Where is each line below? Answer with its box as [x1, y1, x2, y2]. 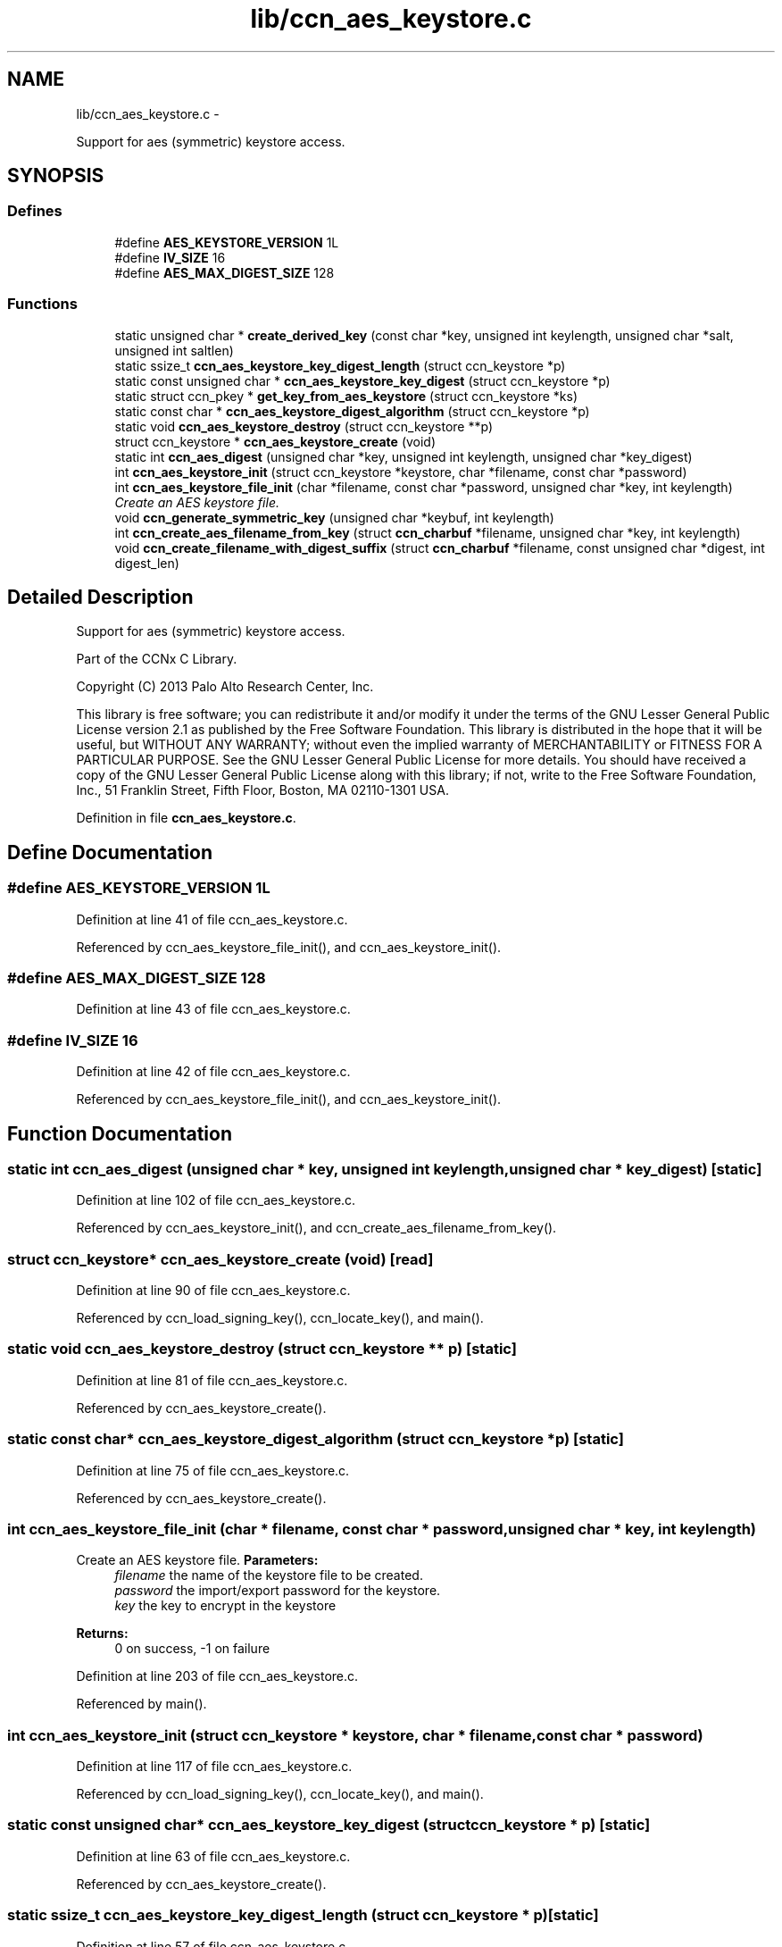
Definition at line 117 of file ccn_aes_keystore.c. [76, 1759, 353, 1775]
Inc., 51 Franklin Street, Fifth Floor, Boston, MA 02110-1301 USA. [76, 782, 449, 798]
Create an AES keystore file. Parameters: [76, 1552, 319, 1568]
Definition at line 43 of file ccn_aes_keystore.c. [76, 1001, 351, 1017]
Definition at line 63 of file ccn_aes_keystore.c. [76, 1848, 351, 1864]
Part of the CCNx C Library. [76, 651, 237, 667]
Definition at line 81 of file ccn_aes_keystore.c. [76, 1372, 348, 1388]
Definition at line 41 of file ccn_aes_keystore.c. [76, 911, 348, 927]
